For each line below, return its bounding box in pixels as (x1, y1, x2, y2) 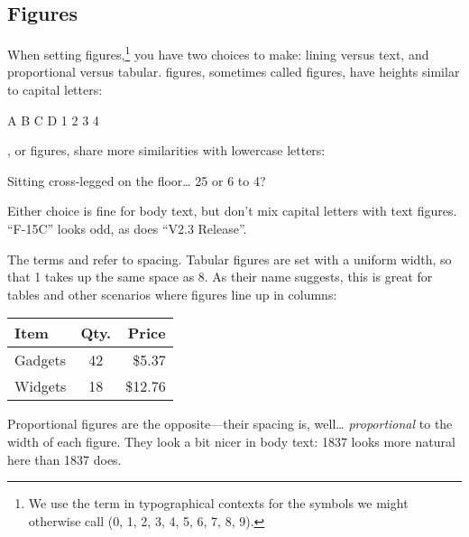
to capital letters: (7, 80, 103, 99)
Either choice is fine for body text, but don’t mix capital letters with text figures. (7, 201, 457, 220)
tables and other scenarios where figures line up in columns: (7, 284, 337, 303)
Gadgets (14, 349, 67, 371)
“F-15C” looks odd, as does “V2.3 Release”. (7, 219, 247, 238)
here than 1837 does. (7, 449, 122, 468)
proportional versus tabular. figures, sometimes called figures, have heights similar (7, 62, 460, 81)
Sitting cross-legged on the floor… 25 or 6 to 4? (7, 171, 266, 190)
